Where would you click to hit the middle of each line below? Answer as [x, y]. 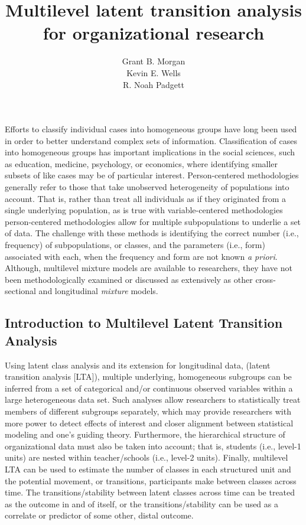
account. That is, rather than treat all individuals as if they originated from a [146, 198]
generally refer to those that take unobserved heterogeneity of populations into [147, 187]
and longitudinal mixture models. [98, 291]
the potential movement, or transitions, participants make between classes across [151, 480]
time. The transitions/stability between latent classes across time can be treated [150, 492]
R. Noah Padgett [154, 84]
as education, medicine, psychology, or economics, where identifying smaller [141, 163]
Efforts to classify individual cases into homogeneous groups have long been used [151, 129]
